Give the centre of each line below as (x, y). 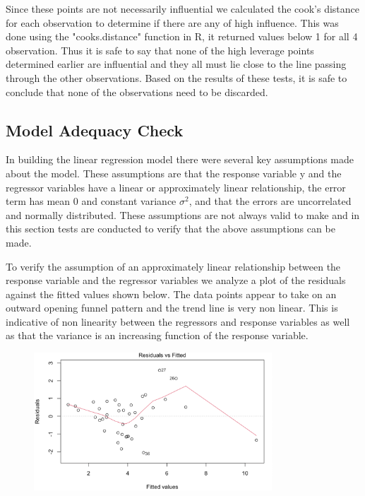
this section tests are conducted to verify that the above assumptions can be (170, 229)
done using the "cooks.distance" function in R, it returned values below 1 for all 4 (182, 36)
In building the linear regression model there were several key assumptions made (180, 159)
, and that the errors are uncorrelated (270, 201)
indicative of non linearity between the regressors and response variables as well (178, 321)
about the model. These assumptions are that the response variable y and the (174, 173)
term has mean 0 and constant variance (91, 201)
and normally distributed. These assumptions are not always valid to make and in (183, 214)
